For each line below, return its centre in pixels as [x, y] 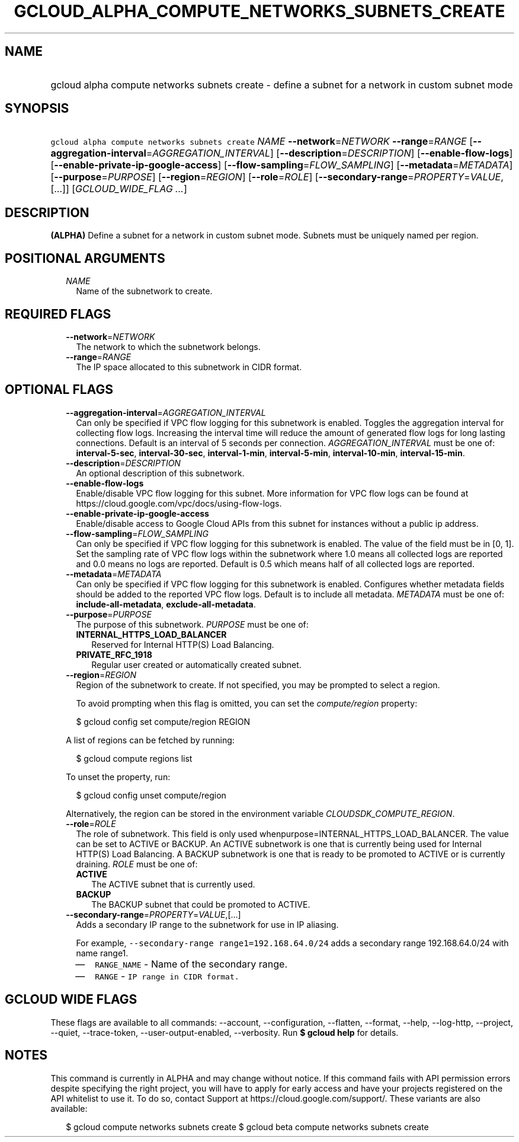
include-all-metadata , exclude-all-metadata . [166, 604]
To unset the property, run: [118, 777]
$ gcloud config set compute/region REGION [163, 721]
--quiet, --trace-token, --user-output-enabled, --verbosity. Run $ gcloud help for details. [225, 1032]
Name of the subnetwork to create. [144, 291]
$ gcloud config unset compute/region [151, 795]
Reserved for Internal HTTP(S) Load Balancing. [183, 644]
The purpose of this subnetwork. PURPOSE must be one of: [192, 624]
